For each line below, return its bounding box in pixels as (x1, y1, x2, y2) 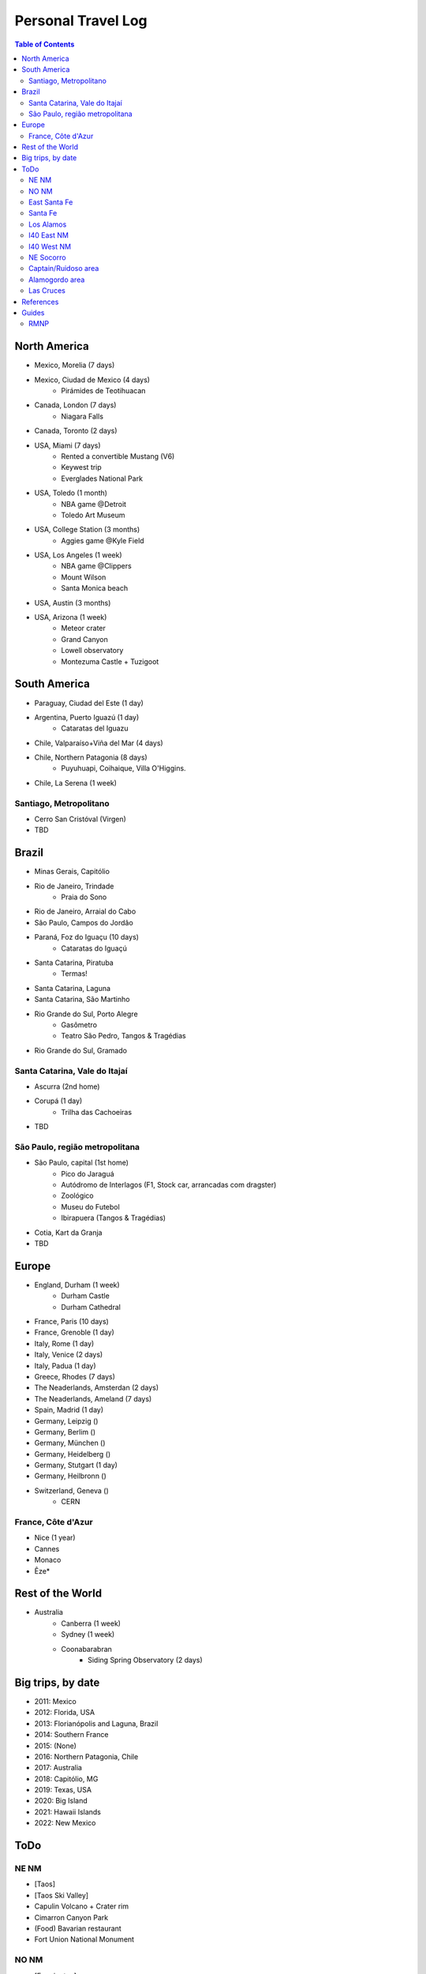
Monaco (34, 1556, 62, 1565)
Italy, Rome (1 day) (34, 1338, 95, 1348)
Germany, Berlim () (34, 1427, 96, 1436)
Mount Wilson (61, 572, 106, 582)
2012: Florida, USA (34, 1708, 95, 1717)
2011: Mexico (34, 1696, 77, 1706)
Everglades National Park (61, 474, 144, 483)
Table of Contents (14, 39, 75, 49)
